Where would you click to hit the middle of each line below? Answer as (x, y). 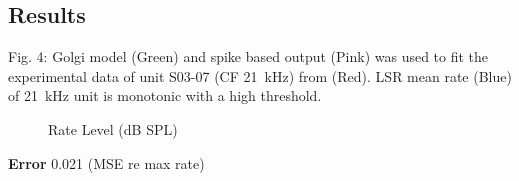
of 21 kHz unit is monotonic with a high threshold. (165, 95)
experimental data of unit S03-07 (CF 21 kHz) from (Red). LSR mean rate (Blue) (260, 75)
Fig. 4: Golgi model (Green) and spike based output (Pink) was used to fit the (248, 56)
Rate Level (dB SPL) (113, 128)
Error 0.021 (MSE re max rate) (106, 162)
